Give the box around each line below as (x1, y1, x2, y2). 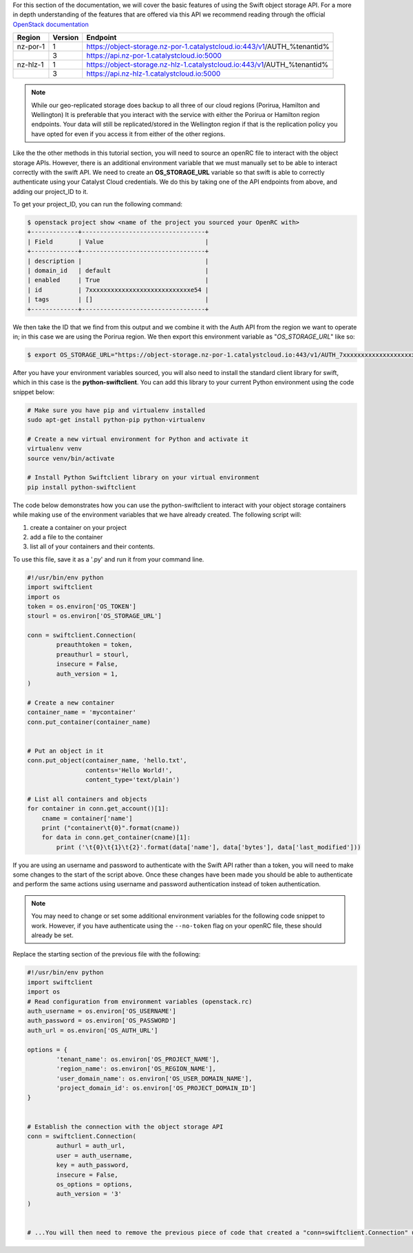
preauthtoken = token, (56, 641, 134, 649)
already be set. (31, 931, 74, 939)
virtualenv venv (27, 445, 83, 453)
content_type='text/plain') (85, 775, 180, 784)
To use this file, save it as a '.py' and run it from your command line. (12, 555, 204, 564)
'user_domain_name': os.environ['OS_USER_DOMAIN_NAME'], (56, 1074, 253, 1082)
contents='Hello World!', (85, 766, 173, 774)
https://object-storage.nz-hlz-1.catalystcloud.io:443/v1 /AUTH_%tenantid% (86, 60, 329, 69)
